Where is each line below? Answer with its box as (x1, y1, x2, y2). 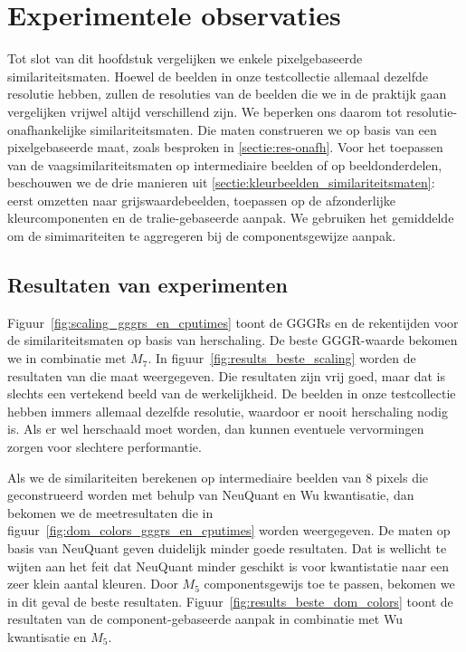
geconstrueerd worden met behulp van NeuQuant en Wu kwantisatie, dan (7, 485, 414, 504)
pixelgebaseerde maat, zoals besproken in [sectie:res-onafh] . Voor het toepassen (7, 138, 443, 157)
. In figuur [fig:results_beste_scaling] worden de (147, 349, 416, 368)
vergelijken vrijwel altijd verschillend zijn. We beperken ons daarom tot (7, 101, 403, 120)
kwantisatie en (7, 627, 87, 646)
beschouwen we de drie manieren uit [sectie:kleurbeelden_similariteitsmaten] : (7, 173, 435, 192)
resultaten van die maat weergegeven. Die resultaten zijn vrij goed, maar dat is (7, 366, 445, 385)
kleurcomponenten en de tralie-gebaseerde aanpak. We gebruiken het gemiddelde (7, 208, 454, 227)
